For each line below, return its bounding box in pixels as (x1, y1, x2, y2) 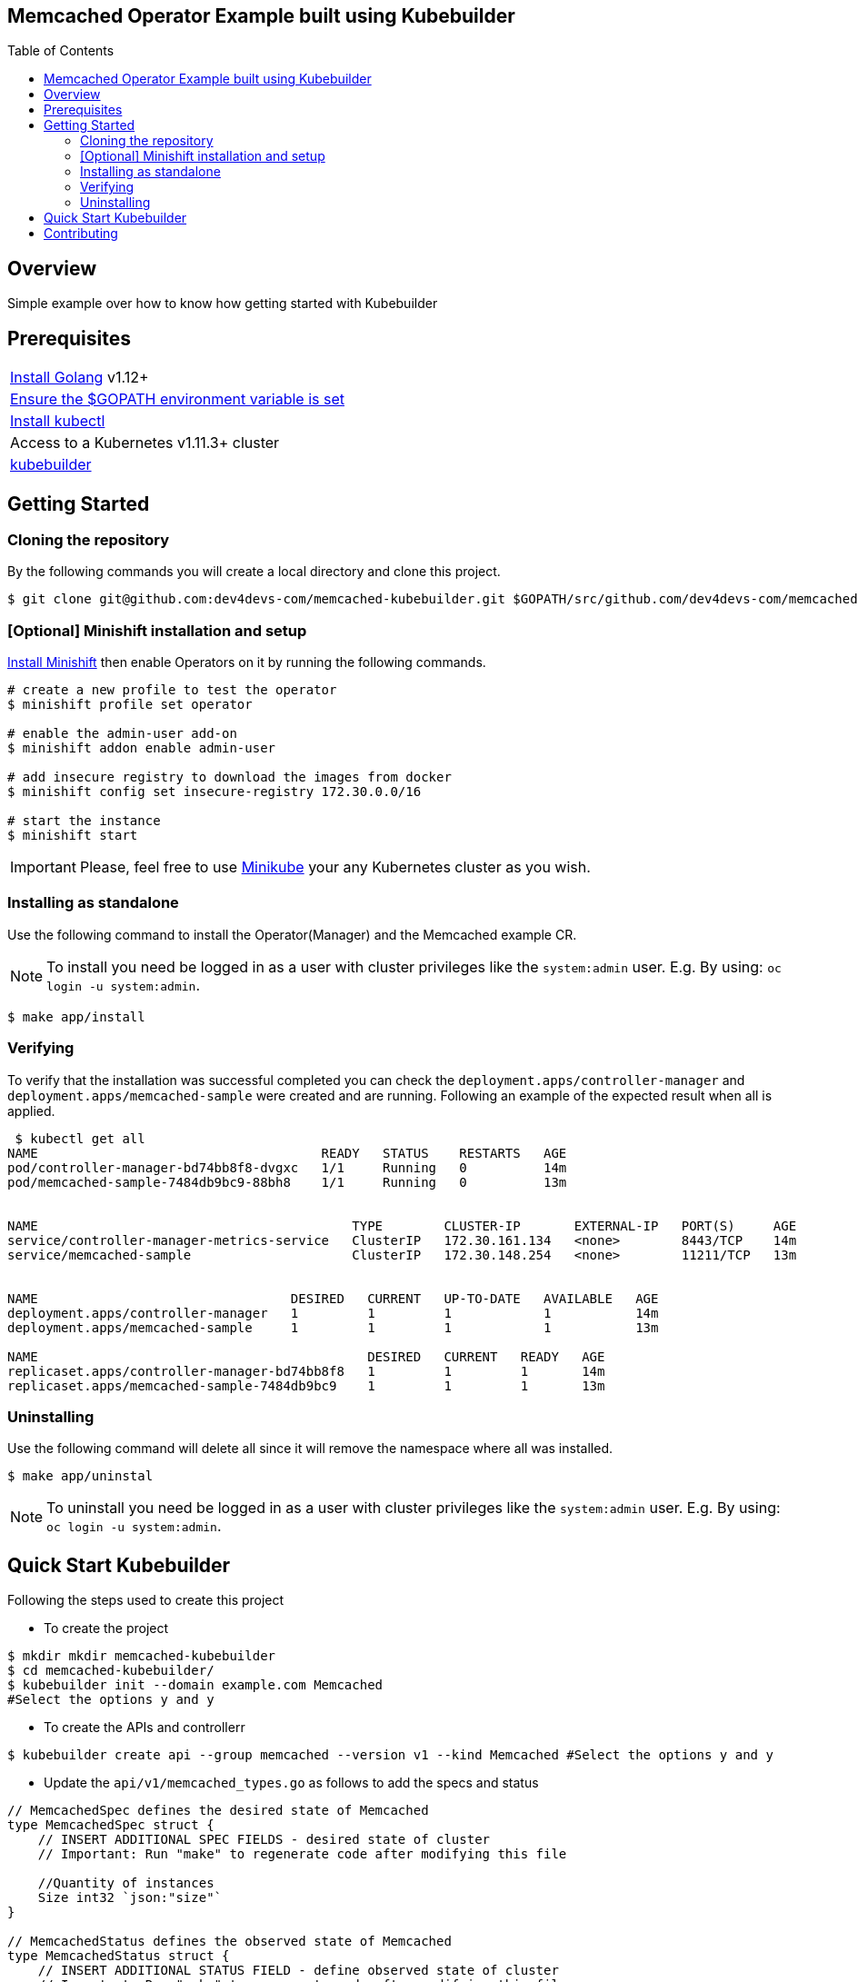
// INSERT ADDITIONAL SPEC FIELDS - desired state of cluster (37, 1832, 491, 1848)
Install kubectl (10, 412, 105, 431)
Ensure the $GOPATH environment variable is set (10, 390, 344, 409)
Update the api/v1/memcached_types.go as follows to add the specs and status (44, 1775, 539, 1791)
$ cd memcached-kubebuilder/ (7, 1663, 214, 1678)
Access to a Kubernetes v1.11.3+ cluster (10, 433, 280, 453)
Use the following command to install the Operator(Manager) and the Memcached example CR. (7, 926, 577, 942)
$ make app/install (7, 1009, 145, 1024)
